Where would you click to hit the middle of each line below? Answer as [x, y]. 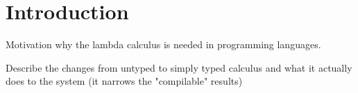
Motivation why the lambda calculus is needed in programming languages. [163, 44]
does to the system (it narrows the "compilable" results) [124, 81]
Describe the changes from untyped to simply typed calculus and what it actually [179, 67]
